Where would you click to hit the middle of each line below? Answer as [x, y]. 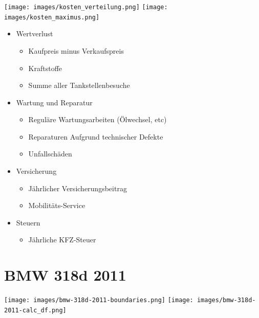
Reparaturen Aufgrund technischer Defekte [96, 136]
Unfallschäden [50, 154]
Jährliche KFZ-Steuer [62, 240]
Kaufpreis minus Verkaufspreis [76, 50]
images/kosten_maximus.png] [52, 17]
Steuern [28, 222]
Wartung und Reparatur [54, 102]
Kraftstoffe [45, 68]
